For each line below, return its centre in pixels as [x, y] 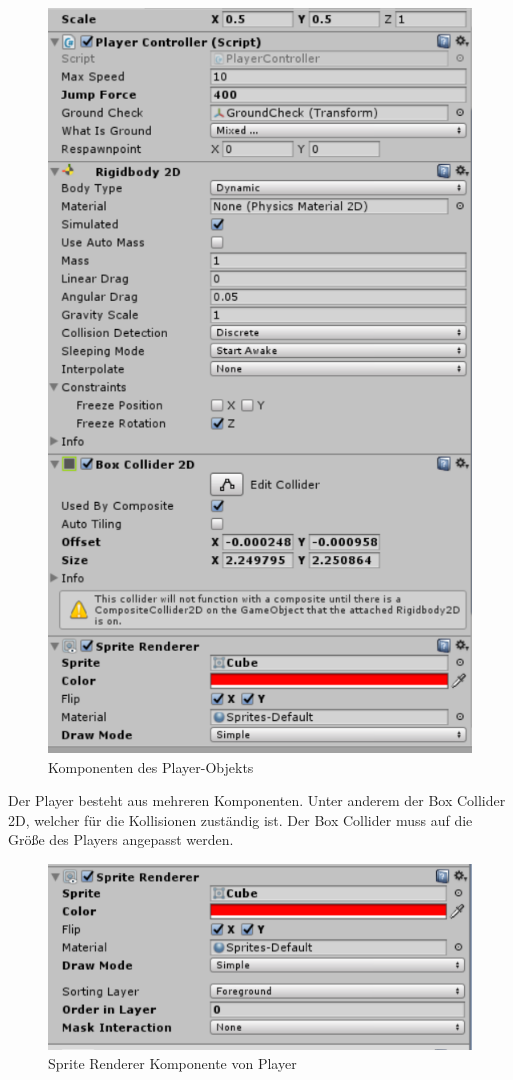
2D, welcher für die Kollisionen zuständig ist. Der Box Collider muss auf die [240, 819]
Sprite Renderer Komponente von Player [172, 1063]
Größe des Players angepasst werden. [121, 839]
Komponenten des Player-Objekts [151, 766]
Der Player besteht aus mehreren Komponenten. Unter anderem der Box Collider [257, 800]
